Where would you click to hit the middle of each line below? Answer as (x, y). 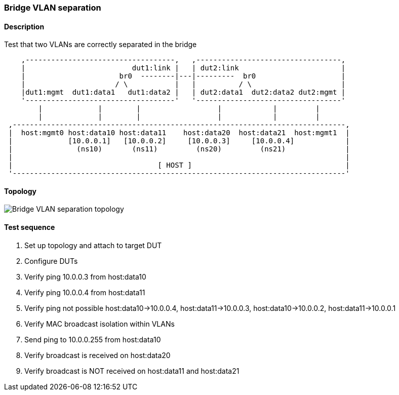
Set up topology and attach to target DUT (93, 245)
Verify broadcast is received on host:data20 (97, 355)
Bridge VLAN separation (53, 8)
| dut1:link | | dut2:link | (183, 68)
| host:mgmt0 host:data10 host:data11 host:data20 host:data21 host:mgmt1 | (179, 133)
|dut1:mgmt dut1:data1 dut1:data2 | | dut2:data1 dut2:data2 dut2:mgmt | (183, 92)
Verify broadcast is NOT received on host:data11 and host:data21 (132, 371)
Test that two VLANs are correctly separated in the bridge (101, 45)
